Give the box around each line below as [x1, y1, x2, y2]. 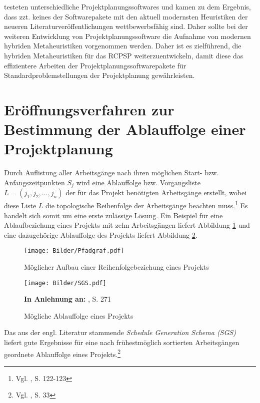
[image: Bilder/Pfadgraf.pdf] [24, 247, 124, 255]
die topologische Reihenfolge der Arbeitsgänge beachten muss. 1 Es [45, 199, 248, 210]
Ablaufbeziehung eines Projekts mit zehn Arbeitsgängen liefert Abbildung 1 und [4, 220, 250, 230]
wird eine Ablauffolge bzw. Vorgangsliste [76, 177, 200, 187]
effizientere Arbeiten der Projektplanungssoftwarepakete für [4, 60, 186, 70]
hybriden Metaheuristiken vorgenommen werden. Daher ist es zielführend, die [4, 40, 241, 51]
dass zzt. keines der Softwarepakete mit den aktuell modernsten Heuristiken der [4, 11, 248, 21]
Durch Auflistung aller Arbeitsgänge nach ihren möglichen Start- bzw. [4, 167, 219, 178]
